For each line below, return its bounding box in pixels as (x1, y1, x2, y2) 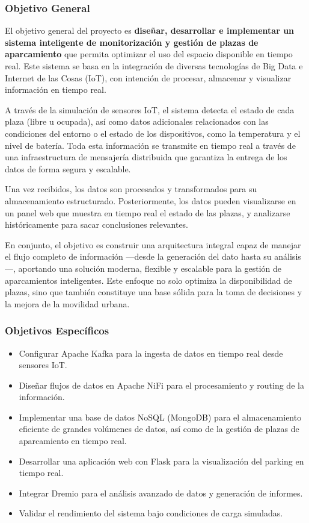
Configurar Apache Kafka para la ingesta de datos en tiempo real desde (19, 346, 283, 359)
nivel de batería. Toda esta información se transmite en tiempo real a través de (5, 139, 296, 151)
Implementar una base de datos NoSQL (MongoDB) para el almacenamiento (19, 410, 302, 423)
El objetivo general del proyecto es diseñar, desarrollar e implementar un (5, 24, 295, 37)
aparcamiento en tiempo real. (19, 434, 127, 447)
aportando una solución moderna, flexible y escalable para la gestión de (18, 261, 282, 274)
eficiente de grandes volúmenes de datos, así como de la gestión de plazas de (19, 422, 299, 435)
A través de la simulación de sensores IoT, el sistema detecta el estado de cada (5, 103, 295, 116)
